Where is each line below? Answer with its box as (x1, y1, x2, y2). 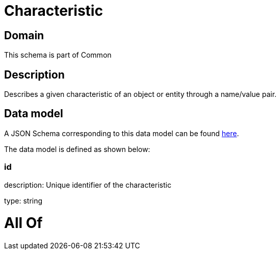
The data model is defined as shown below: (4, 144, 150, 154)
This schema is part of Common (4, 50, 112, 60)
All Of (4, 214, 43, 232)
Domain (4, 29, 44, 42)
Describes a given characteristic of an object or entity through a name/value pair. (4, 90, 277, 99)
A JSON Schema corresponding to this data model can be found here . (4, 129, 239, 138)
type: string (4, 196, 43, 205)
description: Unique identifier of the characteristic (4, 180, 171, 189)
